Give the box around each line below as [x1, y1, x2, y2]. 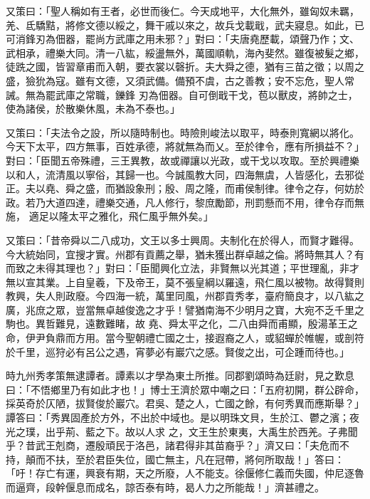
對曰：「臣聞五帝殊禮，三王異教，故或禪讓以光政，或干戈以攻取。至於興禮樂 [6, 152, 359, 167]
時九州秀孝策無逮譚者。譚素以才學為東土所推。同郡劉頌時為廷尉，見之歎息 [6, 368, 354, 383]
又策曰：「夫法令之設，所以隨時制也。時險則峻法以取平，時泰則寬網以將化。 [6, 125, 359, 140]
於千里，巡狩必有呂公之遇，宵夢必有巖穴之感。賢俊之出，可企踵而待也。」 [6, 344, 349, 359]
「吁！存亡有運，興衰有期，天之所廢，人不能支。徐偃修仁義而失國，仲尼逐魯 [6, 466, 364, 480]
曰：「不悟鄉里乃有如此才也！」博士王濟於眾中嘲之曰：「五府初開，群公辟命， [6, 382, 364, 396]
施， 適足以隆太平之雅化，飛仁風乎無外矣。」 [6, 209, 213, 224]
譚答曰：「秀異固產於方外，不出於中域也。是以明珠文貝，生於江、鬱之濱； [6, 410, 349, 425]
